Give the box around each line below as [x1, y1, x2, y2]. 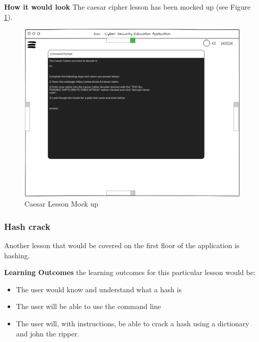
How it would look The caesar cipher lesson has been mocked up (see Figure [4, 2, 251, 12]
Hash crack [4, 220, 51, 232]
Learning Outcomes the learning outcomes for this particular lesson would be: [4, 267, 256, 278]
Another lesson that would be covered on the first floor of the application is [4, 240, 240, 250]
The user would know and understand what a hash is [16, 284, 182, 294]
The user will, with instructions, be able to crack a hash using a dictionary [16, 318, 249, 328]
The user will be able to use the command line [16, 301, 161, 312]
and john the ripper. [16, 328, 79, 338]
